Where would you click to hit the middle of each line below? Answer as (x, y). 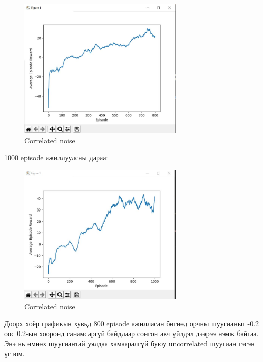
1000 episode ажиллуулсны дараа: (56, 157)
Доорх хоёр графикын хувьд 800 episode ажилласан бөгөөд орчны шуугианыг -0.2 (132, 323)
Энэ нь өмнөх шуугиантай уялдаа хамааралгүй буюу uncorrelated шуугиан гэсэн (129, 343)
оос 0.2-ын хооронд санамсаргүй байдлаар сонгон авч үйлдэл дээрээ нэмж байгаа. (131, 333)
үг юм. (14, 353)
